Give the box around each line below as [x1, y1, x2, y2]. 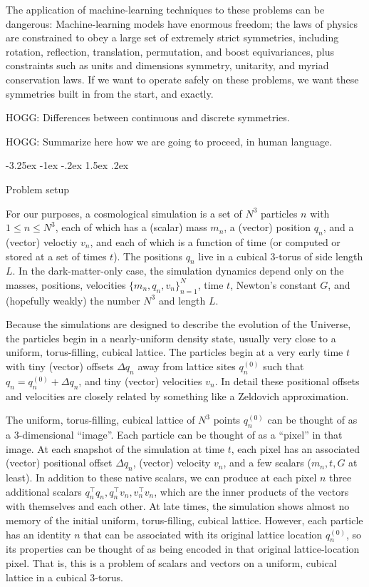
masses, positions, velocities [6, 277, 126, 292]
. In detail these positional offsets [214, 373, 360, 388]
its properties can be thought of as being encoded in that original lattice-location [6, 541, 360, 556]
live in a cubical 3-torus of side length [198, 248, 363, 263]
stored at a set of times [6, 248, 107, 263]
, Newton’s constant [230, 277, 317, 292]
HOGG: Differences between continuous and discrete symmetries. [6, 110, 290, 125]
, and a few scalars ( [223, 455, 311, 470]
